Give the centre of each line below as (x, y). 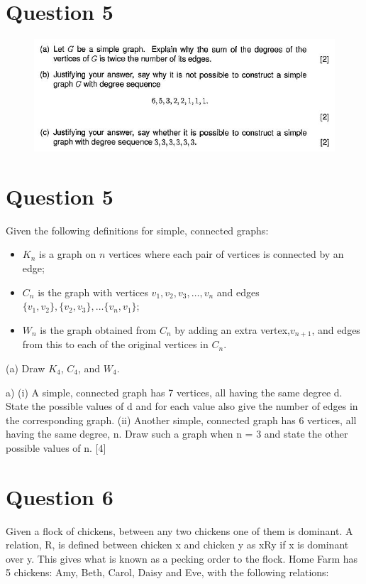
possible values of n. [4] (56, 447)
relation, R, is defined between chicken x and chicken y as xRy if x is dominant (177, 545)
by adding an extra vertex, (232, 329)
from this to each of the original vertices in (115, 344)
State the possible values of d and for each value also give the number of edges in (182, 406)
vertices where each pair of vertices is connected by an (226, 254)
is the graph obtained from (98, 329)
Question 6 (60, 496)
